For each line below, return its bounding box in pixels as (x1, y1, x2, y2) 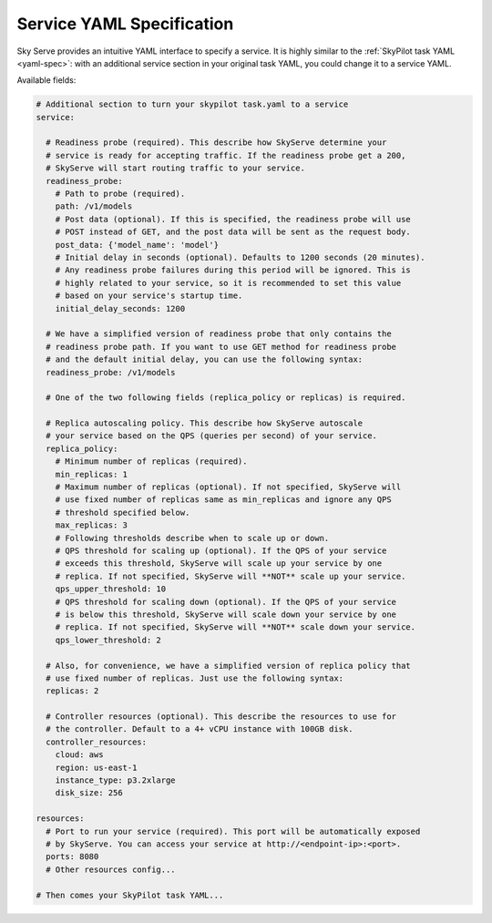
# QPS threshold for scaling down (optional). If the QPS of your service (55, 597, 396, 607)
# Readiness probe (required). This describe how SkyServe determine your (46, 138, 387, 148)
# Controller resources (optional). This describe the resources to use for (46, 712, 396, 722)
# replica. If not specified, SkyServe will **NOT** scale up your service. (55, 570, 406, 581)
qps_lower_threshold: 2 (55, 634, 161, 645)
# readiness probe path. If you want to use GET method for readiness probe (46, 342, 396, 352)
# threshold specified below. (55, 507, 190, 518)
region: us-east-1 (55, 762, 138, 773)
